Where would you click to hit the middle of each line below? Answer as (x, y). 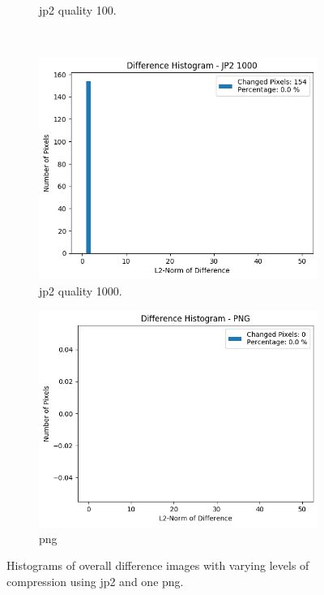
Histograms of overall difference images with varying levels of (158, 565)
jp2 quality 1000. (81, 290)
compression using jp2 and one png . (95, 581)
